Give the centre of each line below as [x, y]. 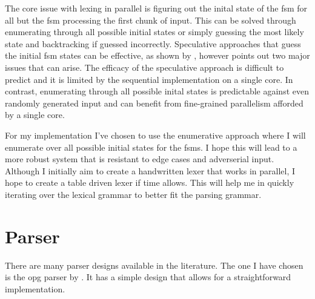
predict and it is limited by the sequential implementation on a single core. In [149, 79]
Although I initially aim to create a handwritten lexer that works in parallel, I [150, 170]
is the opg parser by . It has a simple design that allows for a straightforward [148, 277]
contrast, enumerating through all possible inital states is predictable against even [157, 91]
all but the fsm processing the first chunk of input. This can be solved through [151, 20]
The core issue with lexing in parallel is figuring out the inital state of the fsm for [156, 8]
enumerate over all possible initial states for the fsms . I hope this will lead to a [151, 147]
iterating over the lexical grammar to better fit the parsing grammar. [133, 194]
